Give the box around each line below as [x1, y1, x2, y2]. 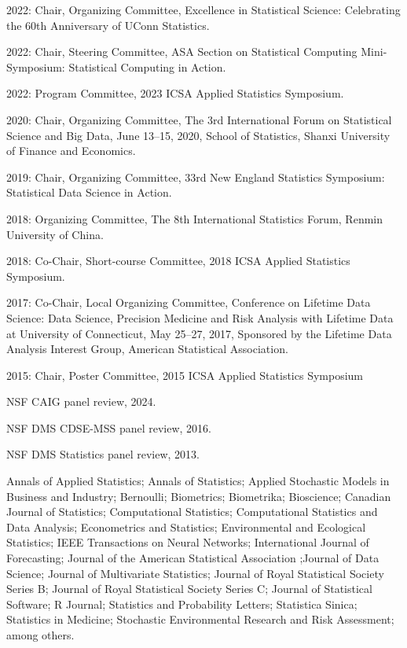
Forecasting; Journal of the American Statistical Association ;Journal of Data [6, 550, 379, 566]
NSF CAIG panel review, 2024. [6, 393, 156, 410]
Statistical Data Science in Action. [6, 184, 172, 201]
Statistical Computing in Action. [68, 58, 226, 75]
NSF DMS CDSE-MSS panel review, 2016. [6, 419, 212, 436]
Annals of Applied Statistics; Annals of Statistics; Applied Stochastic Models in [6, 473, 390, 489]
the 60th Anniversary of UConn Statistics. [6, 17, 210, 33]
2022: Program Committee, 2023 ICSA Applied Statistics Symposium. [6, 85, 344, 101]
